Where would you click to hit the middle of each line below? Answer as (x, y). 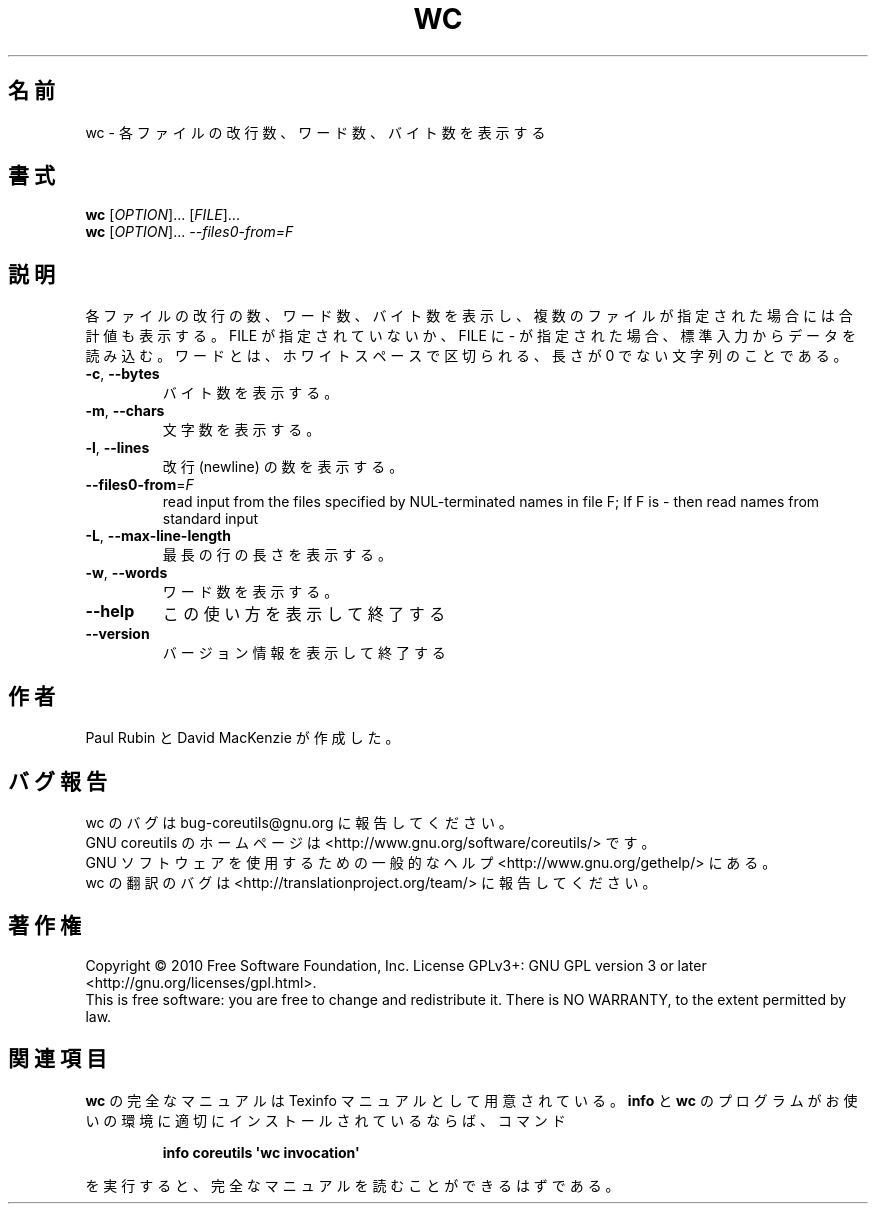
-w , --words (126, 573)
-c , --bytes (122, 374)
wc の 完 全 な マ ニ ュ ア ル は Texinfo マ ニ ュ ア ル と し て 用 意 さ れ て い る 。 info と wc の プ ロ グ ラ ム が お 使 (471, 1100)
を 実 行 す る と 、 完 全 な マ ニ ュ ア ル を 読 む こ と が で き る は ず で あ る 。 (352, 1185)
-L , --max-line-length (158, 536)
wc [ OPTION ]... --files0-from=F (189, 232)
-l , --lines (117, 448)
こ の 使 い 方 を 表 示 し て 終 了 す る (304, 614)
